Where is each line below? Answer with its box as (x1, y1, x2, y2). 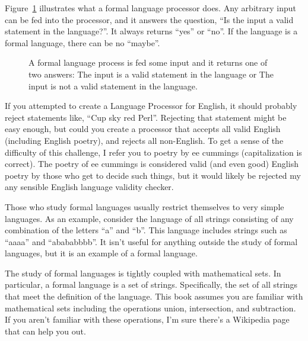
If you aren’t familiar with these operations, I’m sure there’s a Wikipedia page (5, 313, 290, 326)
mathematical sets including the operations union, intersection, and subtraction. (5, 301, 296, 314)
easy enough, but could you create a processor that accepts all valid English (5, 123, 281, 135)
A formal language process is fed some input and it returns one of (28, 56, 268, 69)
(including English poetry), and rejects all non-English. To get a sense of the (5, 134, 284, 146)
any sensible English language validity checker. (5, 181, 174, 193)
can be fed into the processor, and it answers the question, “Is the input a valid (5, 13, 294, 25)
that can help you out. (5, 324, 86, 337)
